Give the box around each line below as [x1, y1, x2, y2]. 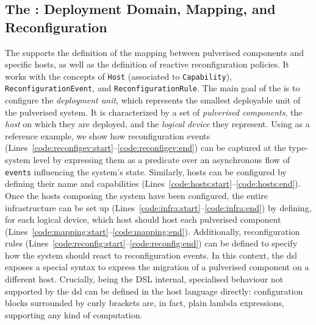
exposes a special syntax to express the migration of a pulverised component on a [5, 260, 309, 273]
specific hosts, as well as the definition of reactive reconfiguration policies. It [5, 58, 290, 71]
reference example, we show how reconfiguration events [5, 129, 210, 142]
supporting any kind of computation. [5, 308, 143, 321]
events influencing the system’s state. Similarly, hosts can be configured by [5, 165, 287, 178]
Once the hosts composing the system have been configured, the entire [5, 189, 268, 201]
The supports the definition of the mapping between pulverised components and [5, 46, 304, 58]
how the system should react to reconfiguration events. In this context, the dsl [5, 248, 297, 261]
